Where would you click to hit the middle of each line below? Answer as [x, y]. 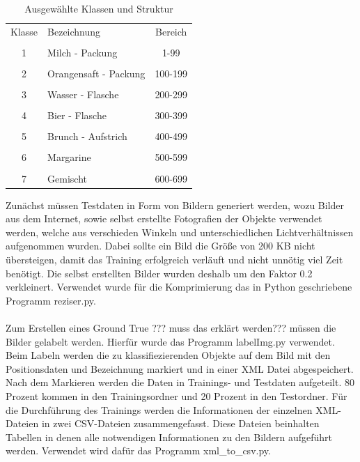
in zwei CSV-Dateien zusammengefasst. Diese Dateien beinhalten [180, 423]
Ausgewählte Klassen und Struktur [99, 8]
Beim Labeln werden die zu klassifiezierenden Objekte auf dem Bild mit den [168, 355]
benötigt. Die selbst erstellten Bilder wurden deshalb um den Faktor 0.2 [159, 273]
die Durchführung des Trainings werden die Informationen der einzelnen [159, 409]
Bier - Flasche [77, 115]
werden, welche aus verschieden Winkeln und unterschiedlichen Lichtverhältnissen [180, 232]
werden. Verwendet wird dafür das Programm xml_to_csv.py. [138, 451]
